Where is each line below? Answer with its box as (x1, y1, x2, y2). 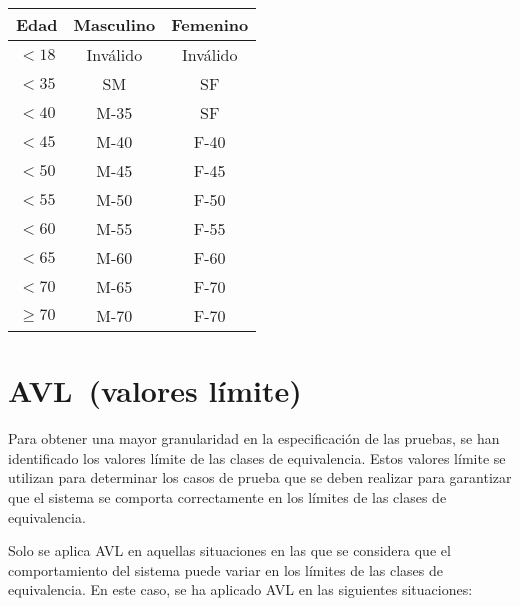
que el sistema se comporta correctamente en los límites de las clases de (8, 486, 447, 507)
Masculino (73, 13, 156, 36)
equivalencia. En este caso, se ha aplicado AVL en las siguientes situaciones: (8, 579, 473, 600)
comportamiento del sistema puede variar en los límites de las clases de (8, 559, 443, 580)
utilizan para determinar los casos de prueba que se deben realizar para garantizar (8, 467, 512, 488)
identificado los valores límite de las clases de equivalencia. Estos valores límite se (8, 447, 506, 468)
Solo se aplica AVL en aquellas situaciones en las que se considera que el (8, 540, 451, 561)
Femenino (171, 13, 249, 36)
